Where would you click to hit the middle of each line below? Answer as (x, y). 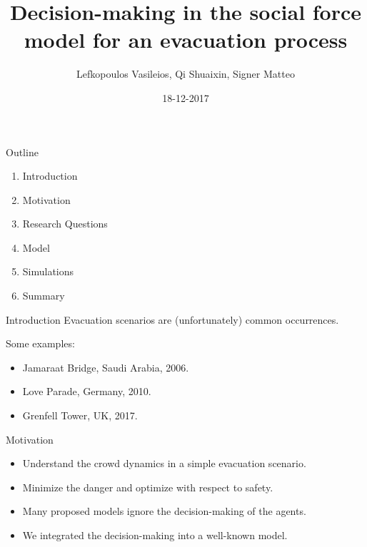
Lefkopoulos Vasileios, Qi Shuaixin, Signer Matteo (186, 74)
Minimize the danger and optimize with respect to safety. (148, 487)
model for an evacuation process (186, 40)
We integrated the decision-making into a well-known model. (155, 535)
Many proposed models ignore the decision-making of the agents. (164, 511)
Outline (22, 152)
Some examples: (40, 343)
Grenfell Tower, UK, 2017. (80, 415)
